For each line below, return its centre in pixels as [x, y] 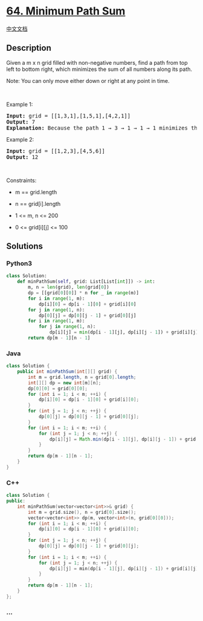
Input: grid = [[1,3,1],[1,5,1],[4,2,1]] [69, 116]
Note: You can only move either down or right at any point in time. [88, 80]
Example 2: [20, 139]
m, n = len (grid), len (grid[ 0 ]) [69, 287]
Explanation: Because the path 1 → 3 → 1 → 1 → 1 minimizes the [104, 128]
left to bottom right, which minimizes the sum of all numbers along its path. [99, 69]
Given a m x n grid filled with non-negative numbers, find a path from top [97, 62]
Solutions [25, 246]
